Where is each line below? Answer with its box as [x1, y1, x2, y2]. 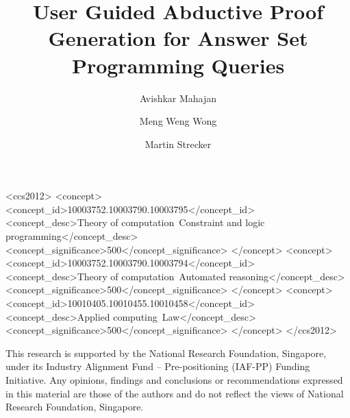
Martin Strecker [145, 136, 212, 151]
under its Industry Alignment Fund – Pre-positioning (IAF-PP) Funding [5, 359, 310, 373]
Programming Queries [71, 51, 285, 79]
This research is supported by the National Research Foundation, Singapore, [5, 345, 327, 360]
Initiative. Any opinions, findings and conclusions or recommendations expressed [5, 373, 343, 386]
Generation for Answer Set [48, 24, 308, 52]
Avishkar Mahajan [139, 90, 217, 105]
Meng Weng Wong [139, 114, 217, 128]
